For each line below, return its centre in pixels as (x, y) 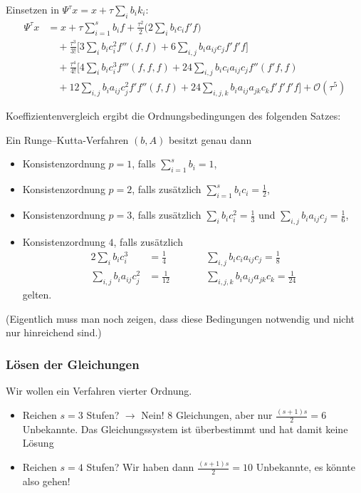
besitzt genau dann (210, 139)
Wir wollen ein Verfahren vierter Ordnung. (99, 391)
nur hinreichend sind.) (54, 332)
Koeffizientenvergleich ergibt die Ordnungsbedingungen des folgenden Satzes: (173, 116)
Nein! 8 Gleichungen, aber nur (207, 415)
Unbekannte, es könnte (305, 467)
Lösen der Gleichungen (73, 364)
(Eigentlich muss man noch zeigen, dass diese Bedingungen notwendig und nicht (180, 318)
